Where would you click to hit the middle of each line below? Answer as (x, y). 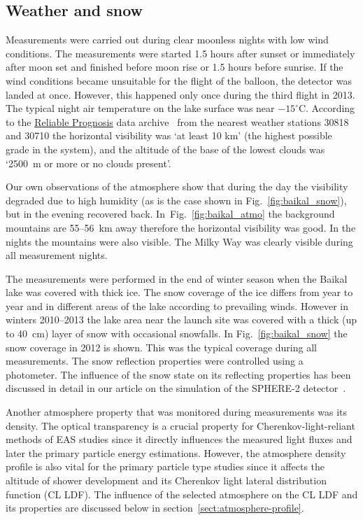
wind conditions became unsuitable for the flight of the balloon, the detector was (179, 80)
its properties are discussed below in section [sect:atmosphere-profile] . (155, 508)
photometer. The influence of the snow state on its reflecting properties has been (178, 374)
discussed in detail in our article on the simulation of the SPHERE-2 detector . (176, 388)
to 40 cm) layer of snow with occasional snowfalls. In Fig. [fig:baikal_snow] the (177, 333)
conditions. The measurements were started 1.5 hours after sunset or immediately (180, 53)
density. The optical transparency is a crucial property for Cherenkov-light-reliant (180, 425)
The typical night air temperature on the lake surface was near (140, 108)
